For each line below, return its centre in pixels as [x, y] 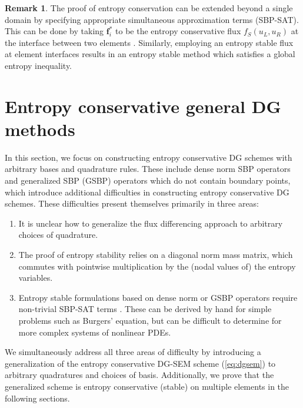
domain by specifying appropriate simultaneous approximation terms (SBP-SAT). [152, 19]
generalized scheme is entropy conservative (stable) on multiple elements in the [147, 386]
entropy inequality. [39, 65]
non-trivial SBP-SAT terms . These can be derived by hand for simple [145, 309]
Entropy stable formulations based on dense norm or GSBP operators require [158, 297]
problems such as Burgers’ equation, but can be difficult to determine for [150, 320]
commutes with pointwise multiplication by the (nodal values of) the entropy [157, 266]
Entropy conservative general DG [143, 106]
